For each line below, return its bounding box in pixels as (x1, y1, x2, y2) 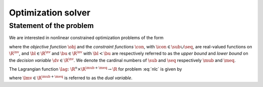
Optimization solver (9, 7, 91, 18)
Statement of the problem (9, 21, 94, 30)
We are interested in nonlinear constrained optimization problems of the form (9, 35, 164, 41)
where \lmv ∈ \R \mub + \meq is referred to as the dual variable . (9, 74, 132, 81)
